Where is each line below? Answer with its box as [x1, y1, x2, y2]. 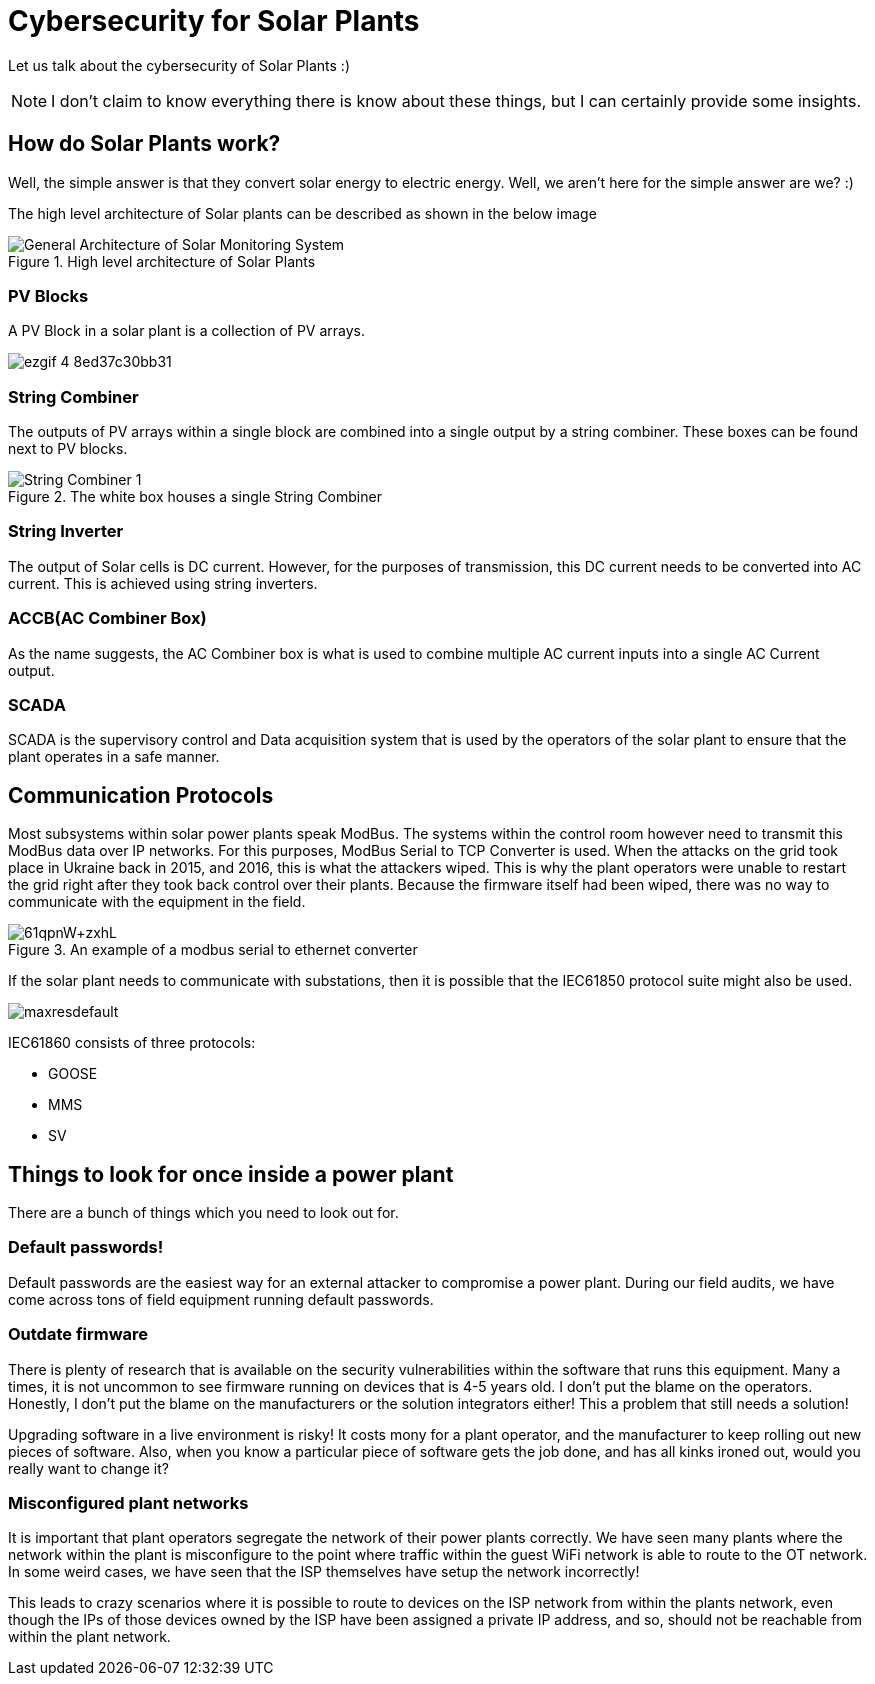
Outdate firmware [8, 1324, 149, 1345]
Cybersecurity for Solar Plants [8, 4, 420, 38]
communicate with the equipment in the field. [8, 893, 306, 911]
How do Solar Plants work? [8, 131, 281, 157]
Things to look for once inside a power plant [8, 1161, 454, 1187]
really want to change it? [8, 1459, 169, 1477]
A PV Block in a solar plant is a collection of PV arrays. [8, 322, 365, 340]
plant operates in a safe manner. [8, 748, 220, 766]
